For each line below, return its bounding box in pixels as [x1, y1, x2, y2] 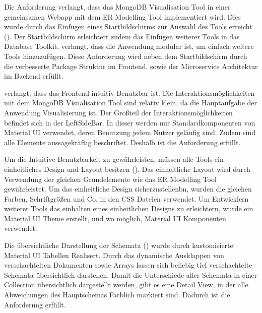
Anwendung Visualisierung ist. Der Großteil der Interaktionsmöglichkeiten [4, 107, 233, 117]
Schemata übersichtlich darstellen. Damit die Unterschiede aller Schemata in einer [4, 269, 257, 280]
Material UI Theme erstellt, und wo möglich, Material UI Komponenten [4, 213, 226, 223]
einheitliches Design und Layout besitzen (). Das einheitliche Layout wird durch [4, 163, 250, 174]
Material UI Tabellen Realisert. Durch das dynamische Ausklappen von [4, 249, 224, 260]
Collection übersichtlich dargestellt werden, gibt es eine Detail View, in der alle [4, 279, 248, 290]
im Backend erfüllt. [4, 71, 63, 81]
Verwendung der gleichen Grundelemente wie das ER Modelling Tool [4, 173, 217, 184]
